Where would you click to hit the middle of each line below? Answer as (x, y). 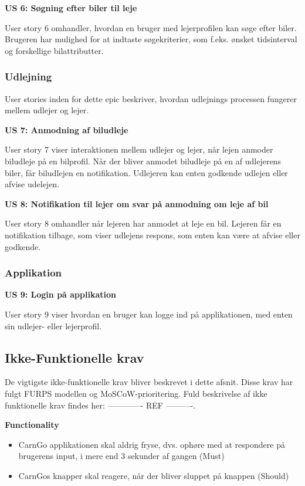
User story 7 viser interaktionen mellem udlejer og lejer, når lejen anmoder (139, 149)
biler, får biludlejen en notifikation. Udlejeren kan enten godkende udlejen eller (146, 172)
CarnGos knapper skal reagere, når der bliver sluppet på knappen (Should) (154, 475)
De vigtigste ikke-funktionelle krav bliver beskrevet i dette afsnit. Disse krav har (149, 382)
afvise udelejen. (32, 184)
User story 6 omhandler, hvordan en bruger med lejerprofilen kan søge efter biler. (151, 27)
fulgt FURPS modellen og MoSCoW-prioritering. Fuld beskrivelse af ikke (136, 393)
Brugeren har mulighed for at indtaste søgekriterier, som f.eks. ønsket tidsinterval (151, 39)
